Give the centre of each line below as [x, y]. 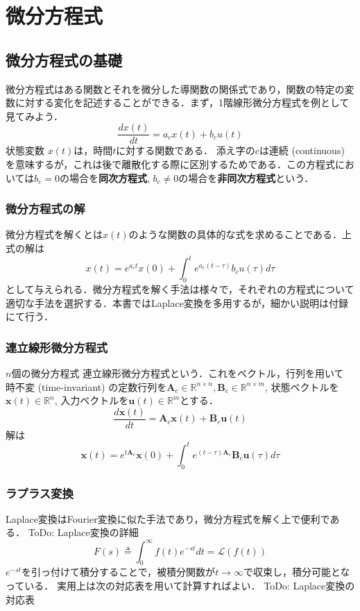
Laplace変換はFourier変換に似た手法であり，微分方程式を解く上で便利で [168, 518]
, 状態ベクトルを [302, 386]
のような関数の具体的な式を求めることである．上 [240, 234]
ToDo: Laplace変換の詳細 [83, 532]
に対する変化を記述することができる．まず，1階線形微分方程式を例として [182, 102]
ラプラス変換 [40, 493]
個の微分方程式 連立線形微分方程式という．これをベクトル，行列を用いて [178, 373]
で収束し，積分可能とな [297, 572]
